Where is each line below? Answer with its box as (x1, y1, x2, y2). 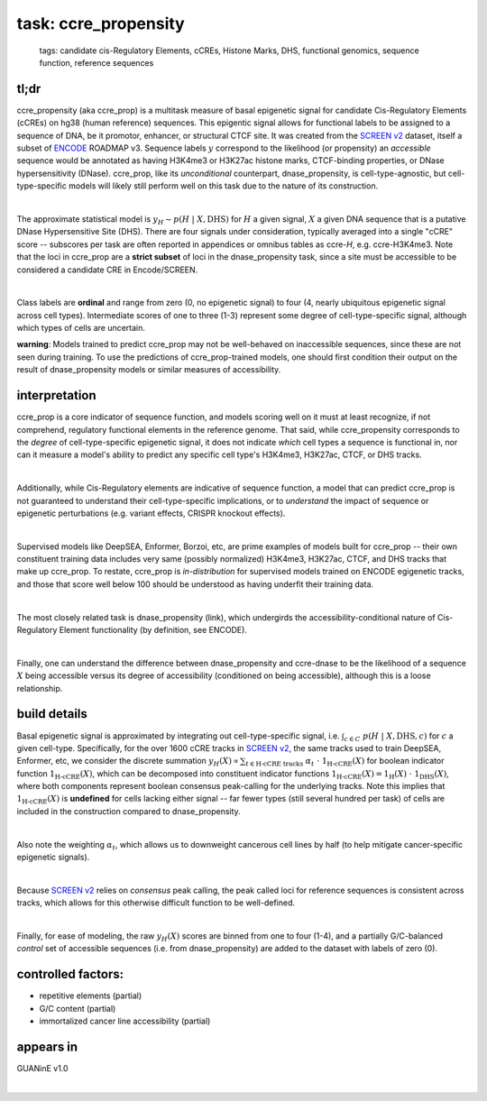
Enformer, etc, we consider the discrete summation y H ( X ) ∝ (16, 756, 239, 768)
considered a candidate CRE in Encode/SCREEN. (16, 264, 198, 275)
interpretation (16, 388, 96, 403)
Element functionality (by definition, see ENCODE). (59, 625, 248, 636)
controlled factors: (16, 967, 124, 982)
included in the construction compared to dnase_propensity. (16, 805, 241, 816)
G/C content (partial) (39, 1003, 116, 1014)
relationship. (16, 683, 63, 693)
